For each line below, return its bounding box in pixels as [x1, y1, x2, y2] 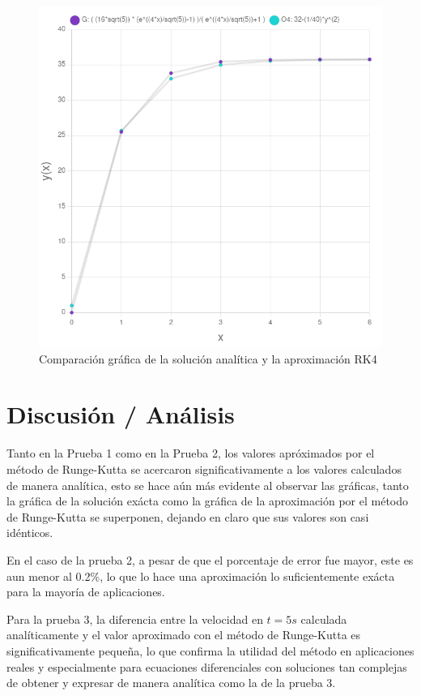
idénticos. [6, 524, 53, 541]
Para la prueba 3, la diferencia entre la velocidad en [6, 610, 263, 627]
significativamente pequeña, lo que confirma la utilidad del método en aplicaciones [6, 642, 415, 659]
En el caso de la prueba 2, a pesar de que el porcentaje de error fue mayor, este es [6, 551, 414, 568]
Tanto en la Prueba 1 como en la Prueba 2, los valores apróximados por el [6, 445, 375, 462]
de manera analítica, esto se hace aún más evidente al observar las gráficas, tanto [6, 476, 409, 493]
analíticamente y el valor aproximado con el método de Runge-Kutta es [6, 626, 361, 643]
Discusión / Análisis [6, 397, 235, 431]
